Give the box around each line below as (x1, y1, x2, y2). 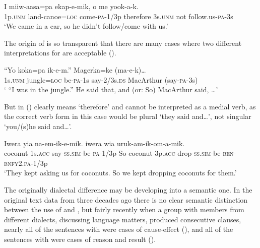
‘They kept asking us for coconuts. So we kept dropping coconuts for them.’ (4, 167, 237, 178)
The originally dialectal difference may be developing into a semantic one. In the (4, 184, 252, 195)
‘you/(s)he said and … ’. (4, 120, 72, 131)
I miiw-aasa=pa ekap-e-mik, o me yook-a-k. (4, 1, 139, 11)
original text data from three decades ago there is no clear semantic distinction (4, 194, 248, 205)
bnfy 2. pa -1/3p (4, 157, 48, 168)
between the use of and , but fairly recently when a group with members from (4, 204, 244, 215)
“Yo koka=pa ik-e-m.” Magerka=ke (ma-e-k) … (4, 64, 146, 75)
